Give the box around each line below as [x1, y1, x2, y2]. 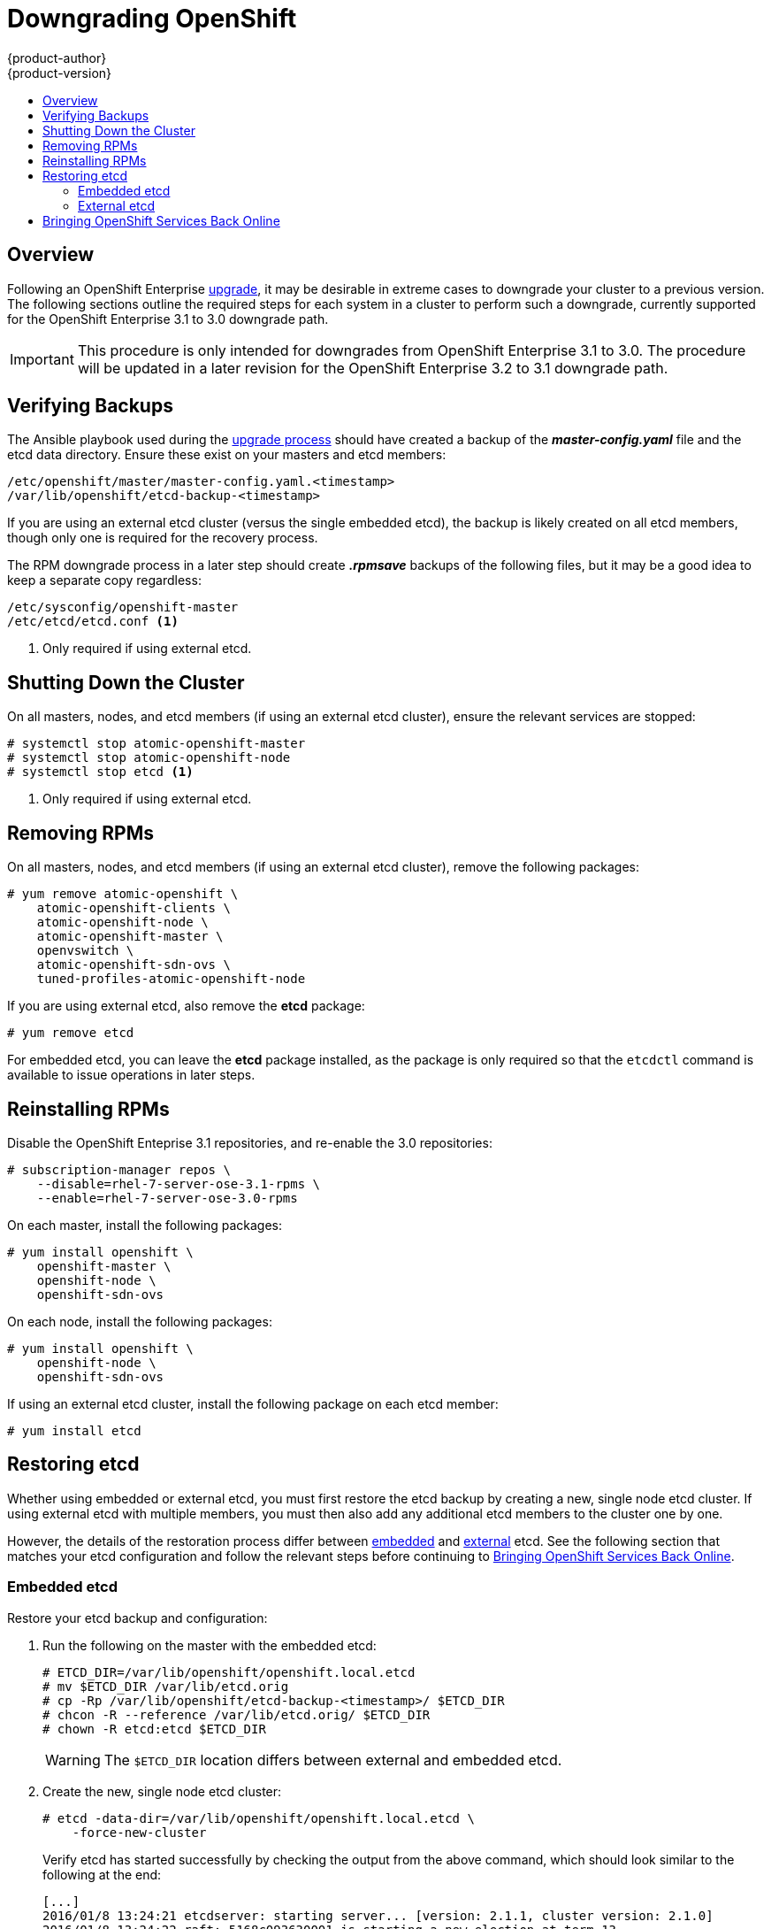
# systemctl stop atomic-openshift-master [7, 736, 306, 751]
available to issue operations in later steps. [7, 1067, 256, 1083]
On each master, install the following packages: [7, 1217, 283, 1233]
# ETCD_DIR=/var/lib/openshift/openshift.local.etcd [42, 1664, 416, 1679]
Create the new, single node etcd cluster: [42, 1783, 282, 1799]
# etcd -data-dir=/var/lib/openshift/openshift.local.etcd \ [42, 1810, 475, 1825]
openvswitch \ [36, 943, 134, 958]
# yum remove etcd [7, 1026, 134, 1041]
